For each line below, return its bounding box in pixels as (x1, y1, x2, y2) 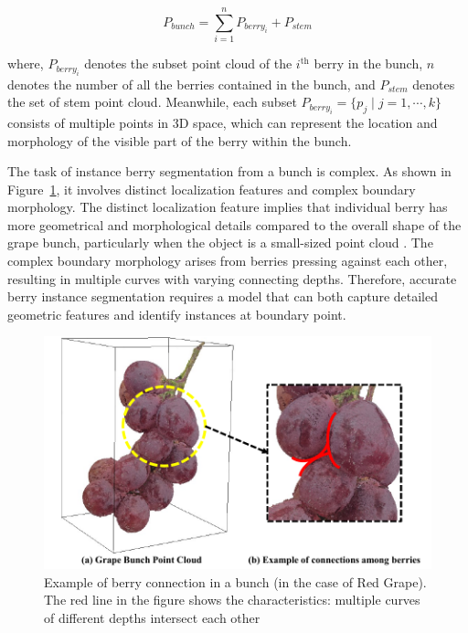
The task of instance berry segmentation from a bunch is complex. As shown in (7, 162, 452, 181)
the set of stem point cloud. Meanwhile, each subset (7, 92, 297, 111)
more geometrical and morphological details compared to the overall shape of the (7, 215, 462, 234)
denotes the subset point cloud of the (84, 54, 292, 73)
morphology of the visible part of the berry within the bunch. (7, 131, 352, 150)
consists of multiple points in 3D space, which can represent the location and (7, 112, 438, 132)
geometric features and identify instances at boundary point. (7, 304, 346, 323)
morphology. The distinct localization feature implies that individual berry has (7, 197, 448, 216)
